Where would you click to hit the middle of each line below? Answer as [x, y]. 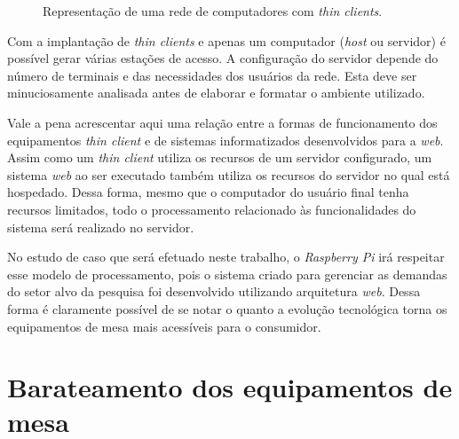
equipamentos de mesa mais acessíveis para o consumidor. [164, 326]
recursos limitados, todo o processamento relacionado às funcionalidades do [212, 209]
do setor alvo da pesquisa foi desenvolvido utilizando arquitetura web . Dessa [214, 291]
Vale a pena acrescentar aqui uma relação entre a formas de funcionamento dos [222, 122]
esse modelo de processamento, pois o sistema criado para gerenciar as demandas [227, 274]
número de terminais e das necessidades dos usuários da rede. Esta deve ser [212, 75]
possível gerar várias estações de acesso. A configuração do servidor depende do [223, 58]
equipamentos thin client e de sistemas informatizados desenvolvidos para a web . [226, 140]
